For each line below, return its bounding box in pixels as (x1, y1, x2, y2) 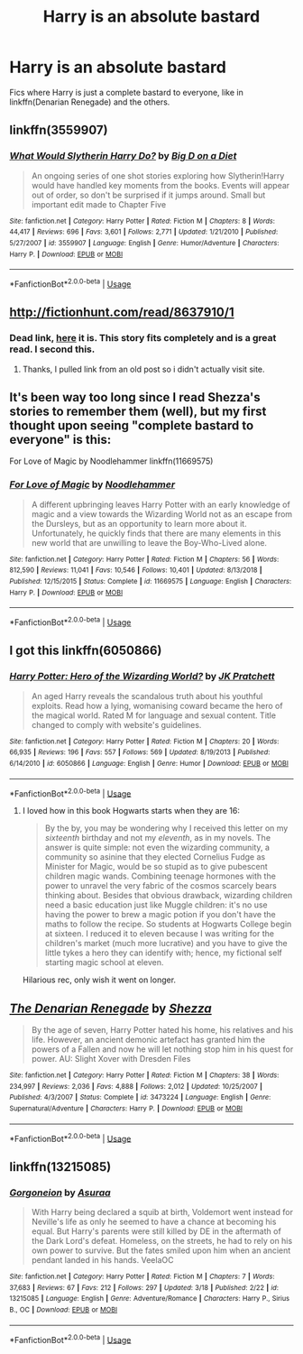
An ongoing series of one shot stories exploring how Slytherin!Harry (31, 170, 285, 181)
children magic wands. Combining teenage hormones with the (44, 870, 277, 881)
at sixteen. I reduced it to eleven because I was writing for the (44, 928, 275, 939)
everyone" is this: (9, 431, 112, 447)
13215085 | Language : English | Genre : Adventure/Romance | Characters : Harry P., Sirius (9, 1294, 290, 1303)
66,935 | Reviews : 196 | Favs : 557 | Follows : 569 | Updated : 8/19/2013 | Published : (9, 748, 271, 757)
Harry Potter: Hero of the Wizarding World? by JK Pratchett (9, 670, 275, 683)
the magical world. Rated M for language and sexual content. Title (31, 710, 277, 721)
